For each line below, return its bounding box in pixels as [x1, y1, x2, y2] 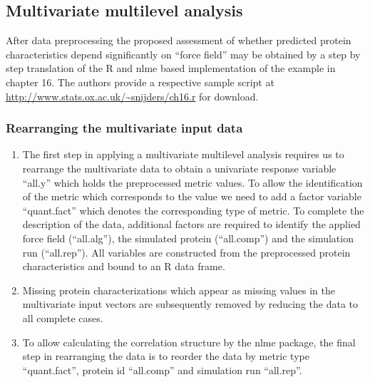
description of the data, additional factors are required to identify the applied [22, 217, 361, 232]
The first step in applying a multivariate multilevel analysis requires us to [22, 147, 344, 162]
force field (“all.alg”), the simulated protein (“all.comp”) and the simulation [22, 230, 354, 245]
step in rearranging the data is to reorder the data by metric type [22, 349, 309, 363]
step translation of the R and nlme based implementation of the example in [6, 61, 336, 76]
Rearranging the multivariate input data [6, 119, 243, 137]
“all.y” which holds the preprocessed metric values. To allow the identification [22, 175, 363, 190]
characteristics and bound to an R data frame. [22, 259, 225, 274]
